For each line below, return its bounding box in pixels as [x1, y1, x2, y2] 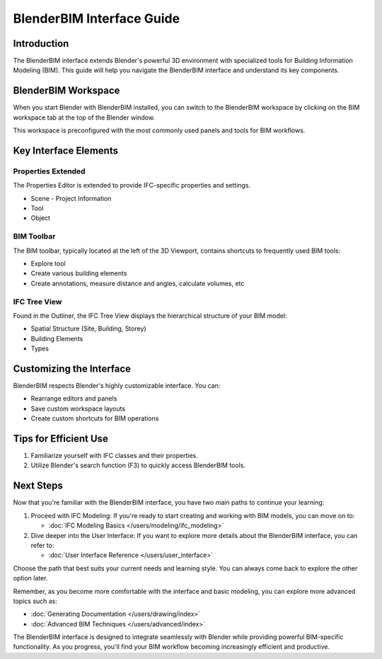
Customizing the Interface [13, 362, 131, 374]
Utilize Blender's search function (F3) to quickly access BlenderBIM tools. [30, 461, 245, 470]
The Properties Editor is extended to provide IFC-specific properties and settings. [13, 181, 251, 190]
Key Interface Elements [13, 144, 118, 156]
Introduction [13, 38, 69, 50]
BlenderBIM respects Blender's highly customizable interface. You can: [13, 382, 221, 389]
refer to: [30, 541, 54, 549]
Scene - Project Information [30, 194, 112, 202]
